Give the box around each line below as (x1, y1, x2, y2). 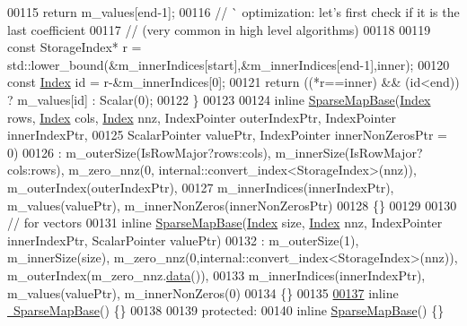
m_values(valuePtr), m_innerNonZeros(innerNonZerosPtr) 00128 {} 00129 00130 (7, 195, 457, 214)
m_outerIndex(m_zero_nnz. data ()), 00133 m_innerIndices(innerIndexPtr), (7, 265, 426, 284)
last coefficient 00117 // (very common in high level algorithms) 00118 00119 (7, 20, 431, 39)
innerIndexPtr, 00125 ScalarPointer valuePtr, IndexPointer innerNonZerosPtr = (7, 125, 447, 144)
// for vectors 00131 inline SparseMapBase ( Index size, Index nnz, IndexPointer (7, 213, 443, 232)
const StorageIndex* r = (7, 38, 142, 56)
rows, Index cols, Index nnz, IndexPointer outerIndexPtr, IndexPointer (7, 107, 397, 126)
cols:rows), (7, 160, 65, 179)
